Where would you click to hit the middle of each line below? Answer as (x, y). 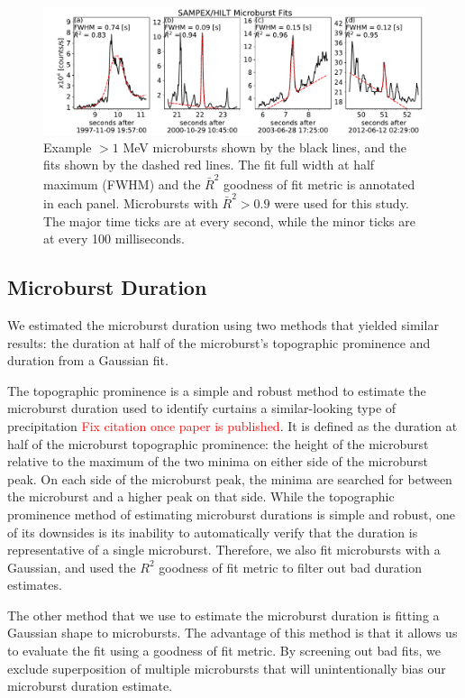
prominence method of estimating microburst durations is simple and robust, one (231, 514)
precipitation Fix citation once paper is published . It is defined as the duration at (232, 425)
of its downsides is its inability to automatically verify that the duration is (213, 532)
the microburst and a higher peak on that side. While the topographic (201, 496)
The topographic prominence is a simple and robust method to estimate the (217, 390)
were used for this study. (342, 203)
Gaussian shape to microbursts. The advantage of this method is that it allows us (232, 633)
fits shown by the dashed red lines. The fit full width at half (209, 165)
